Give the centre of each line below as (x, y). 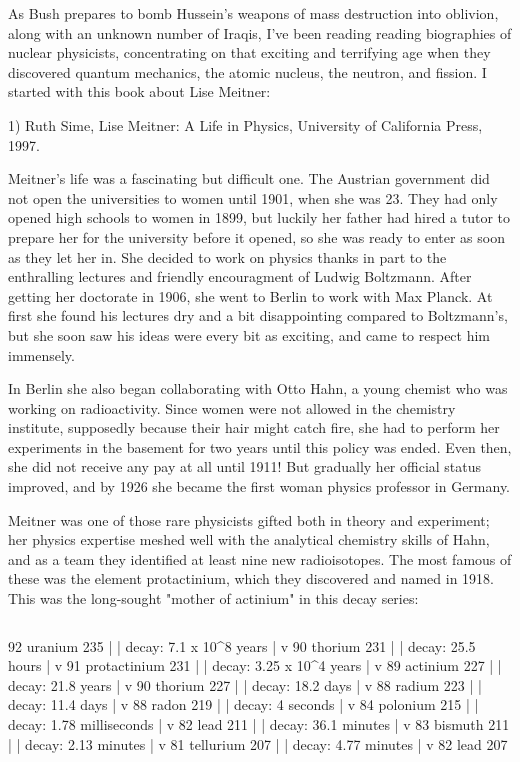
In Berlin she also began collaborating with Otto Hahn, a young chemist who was (258, 388)
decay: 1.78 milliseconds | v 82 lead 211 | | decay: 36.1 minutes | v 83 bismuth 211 (259, 724)
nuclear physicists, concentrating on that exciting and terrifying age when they (249, 52)
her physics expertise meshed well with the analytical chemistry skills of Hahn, (249, 539)
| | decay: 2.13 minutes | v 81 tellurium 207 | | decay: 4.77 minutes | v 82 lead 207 (258, 743)
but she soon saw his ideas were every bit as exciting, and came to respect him (249, 334)
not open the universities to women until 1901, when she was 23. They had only (253, 197)
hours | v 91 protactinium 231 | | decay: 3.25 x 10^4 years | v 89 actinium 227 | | (255, 665)
